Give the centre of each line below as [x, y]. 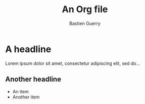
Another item [26, 97]
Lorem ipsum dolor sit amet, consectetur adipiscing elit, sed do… [73, 63]
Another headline [33, 79]
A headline [28, 49]
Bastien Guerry [85, 23]
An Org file [85, 9]
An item [20, 91]
